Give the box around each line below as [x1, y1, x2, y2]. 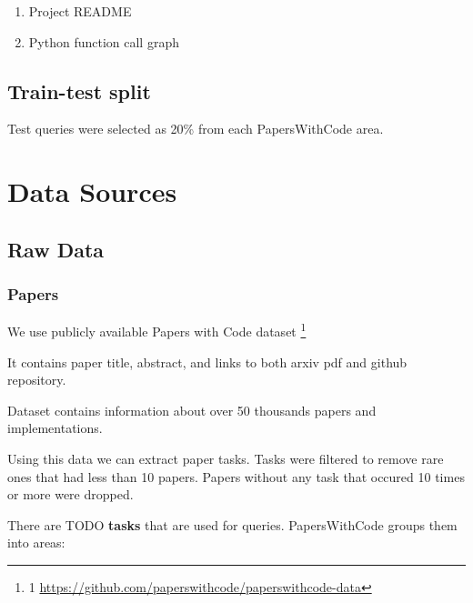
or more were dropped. [7, 485, 134, 504]
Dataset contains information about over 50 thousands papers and [7, 400, 377, 419]
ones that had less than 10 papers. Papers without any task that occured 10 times [7, 467, 465, 486]
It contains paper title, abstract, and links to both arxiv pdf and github [7, 352, 408, 371]
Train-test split [7, 76, 151, 105]
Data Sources [7, 173, 177, 210]
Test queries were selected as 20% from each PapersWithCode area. [7, 119, 384, 138]
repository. [7, 370, 66, 389]
